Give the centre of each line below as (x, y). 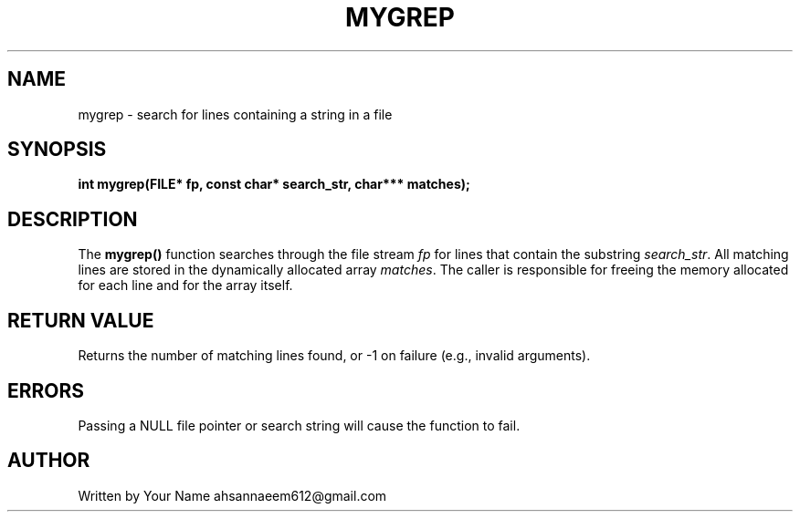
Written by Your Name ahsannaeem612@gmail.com (232, 495)
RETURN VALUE (81, 320)
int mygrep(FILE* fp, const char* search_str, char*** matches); (274, 184)
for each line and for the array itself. (185, 285)
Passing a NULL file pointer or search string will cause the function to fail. (299, 425)
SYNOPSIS (57, 150)
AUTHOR (49, 461)
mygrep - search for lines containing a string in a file (235, 114)
